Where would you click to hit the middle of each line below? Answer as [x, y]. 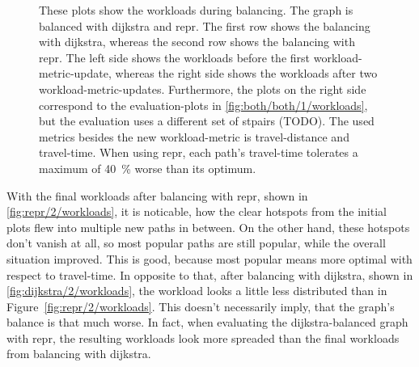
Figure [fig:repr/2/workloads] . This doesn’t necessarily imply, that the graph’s [201, 306]
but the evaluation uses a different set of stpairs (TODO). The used [207, 121]
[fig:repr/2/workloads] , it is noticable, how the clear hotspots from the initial [197, 211]
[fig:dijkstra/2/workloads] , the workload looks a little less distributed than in [197, 291]
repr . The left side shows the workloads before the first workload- [201, 57]
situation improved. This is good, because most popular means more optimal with [209, 258]
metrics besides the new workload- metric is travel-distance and [194, 136]
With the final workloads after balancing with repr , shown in [157, 195]
